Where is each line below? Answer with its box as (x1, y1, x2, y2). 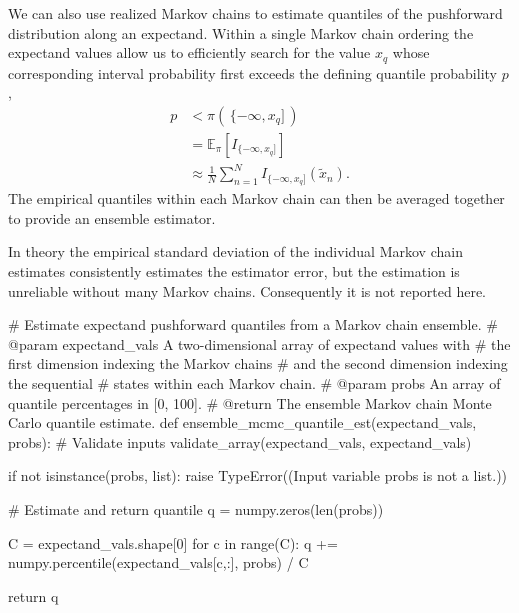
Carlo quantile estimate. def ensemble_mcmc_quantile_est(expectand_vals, (8, 412, 477, 433)
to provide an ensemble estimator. (8, 207, 216, 228)
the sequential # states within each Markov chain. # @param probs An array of (8, 373, 501, 394)
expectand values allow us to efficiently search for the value (8, 42, 371, 63)
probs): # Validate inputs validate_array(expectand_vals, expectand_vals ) (8, 431, 472, 452)
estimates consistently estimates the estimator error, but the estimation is (8, 261, 460, 282)
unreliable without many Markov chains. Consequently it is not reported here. (8, 280, 487, 301)
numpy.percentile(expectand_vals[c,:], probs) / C (8, 552, 309, 573)
